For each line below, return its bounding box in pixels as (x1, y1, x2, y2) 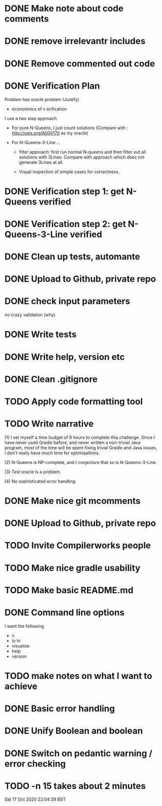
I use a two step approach (4, 115, 57, 121)
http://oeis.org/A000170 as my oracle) (11, 130, 88, 136)
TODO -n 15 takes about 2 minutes (4, 780, 146, 791)
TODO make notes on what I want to (4, 670, 152, 681)
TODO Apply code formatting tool (4, 396, 143, 407)
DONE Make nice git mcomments (4, 496, 141, 506)
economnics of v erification (11, 106, 67, 112)
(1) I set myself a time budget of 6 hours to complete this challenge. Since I (4, 434, 155, 440)
